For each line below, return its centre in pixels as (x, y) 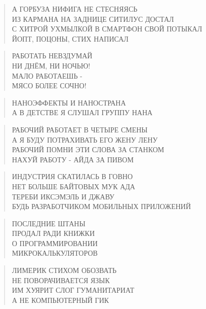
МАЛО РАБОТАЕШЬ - (47, 75)
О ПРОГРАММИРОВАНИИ (55, 243)
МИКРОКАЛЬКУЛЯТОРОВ (55, 253)
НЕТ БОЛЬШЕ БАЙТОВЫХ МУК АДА (73, 186)
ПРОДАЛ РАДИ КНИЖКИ (53, 233)
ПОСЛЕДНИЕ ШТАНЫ (49, 223)
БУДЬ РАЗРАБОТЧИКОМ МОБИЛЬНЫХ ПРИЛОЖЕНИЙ (101, 206)
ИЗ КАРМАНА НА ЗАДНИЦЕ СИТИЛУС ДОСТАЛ (93, 19)
